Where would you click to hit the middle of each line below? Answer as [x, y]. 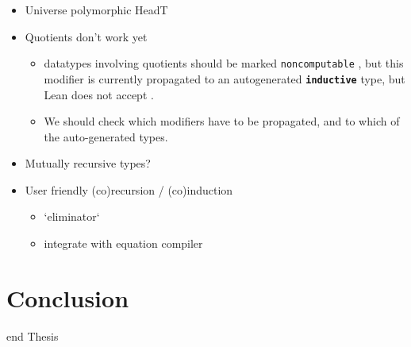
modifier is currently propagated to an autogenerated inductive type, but [225, 78]
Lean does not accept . [99, 94]
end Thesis [33, 335]
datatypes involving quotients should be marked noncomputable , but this [224, 63]
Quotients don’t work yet [86, 36]
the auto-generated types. [106, 136]
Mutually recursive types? [88, 163]
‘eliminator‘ [72, 216]
